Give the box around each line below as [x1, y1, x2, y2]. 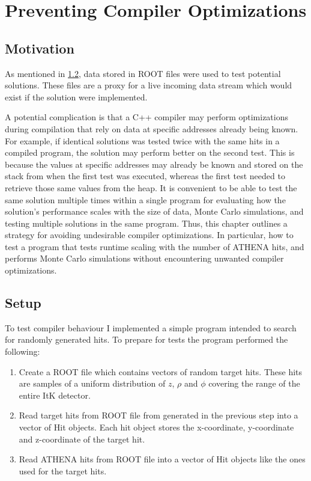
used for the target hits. [19, 464, 107, 477]
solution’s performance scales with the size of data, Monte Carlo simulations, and [5, 205, 304, 218]
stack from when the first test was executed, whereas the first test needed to [5, 170, 285, 182]
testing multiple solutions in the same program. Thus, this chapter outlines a [5, 216, 288, 229]
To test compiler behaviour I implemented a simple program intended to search [5, 321, 297, 334]
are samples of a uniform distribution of [19, 377, 166, 390]
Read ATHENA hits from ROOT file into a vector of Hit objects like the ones [19, 453, 306, 465]
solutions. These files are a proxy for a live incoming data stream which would [5, 79, 292, 91]
